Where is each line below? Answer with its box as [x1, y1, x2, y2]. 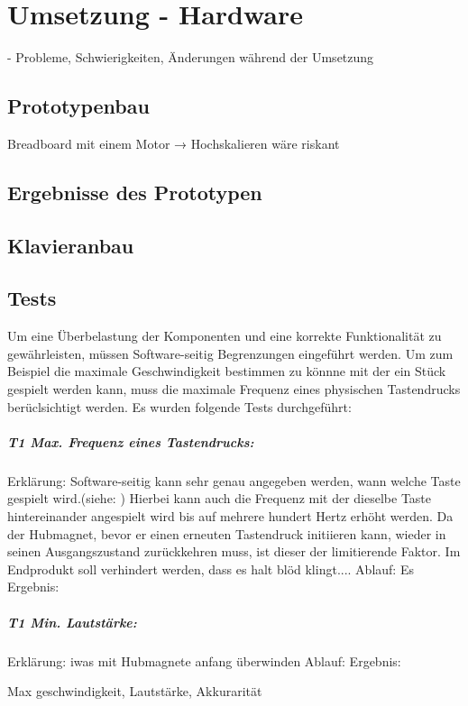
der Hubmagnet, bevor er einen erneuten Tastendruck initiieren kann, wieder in [7, 524, 446, 543]
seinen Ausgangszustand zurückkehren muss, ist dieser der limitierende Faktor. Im [7, 542, 461, 561]
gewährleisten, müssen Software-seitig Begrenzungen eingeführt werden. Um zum [7, 344, 454, 362]
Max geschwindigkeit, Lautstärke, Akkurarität [7, 682, 262, 701]
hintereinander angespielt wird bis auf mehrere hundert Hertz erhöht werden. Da [7, 507, 454, 525]
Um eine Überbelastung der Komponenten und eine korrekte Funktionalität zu [7, 326, 442, 345]
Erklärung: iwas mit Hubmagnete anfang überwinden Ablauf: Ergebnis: [7, 651, 401, 670]
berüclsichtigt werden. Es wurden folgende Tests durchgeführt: [7, 397, 352, 416]
